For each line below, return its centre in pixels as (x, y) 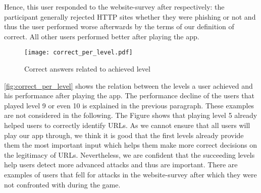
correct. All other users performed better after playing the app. (102, 36)
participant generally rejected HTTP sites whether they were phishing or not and (130, 16)
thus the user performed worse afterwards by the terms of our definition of (119, 26)
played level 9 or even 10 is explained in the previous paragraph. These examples (129, 105)
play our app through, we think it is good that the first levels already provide (124, 135)
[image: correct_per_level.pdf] (79, 53)
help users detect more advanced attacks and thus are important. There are (121, 165)
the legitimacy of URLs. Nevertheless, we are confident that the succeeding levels (129, 154)
